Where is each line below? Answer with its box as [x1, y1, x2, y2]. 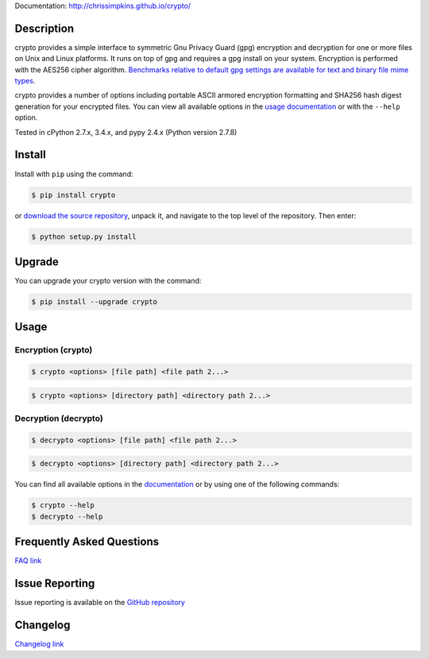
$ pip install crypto [31, 191, 116, 199]
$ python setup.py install [31, 232, 137, 241]
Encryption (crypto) [14, 345, 93, 356]
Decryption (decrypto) [14, 413, 103, 424]
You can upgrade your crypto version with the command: [14, 276, 202, 285]
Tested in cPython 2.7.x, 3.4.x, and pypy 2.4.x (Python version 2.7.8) [14, 127, 238, 137]
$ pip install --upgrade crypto [31, 297, 158, 306]
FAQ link [14, 556, 42, 565]
